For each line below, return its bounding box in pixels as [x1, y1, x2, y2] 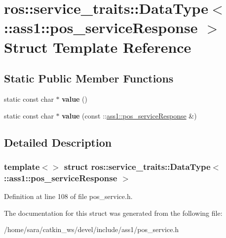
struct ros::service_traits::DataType [64, 160, 211, 172]
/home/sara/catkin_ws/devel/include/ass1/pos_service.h [4, 224, 179, 235]
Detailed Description [4, 134, 112, 150]
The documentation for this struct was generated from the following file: [4, 207, 223, 218]
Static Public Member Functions [4, 71, 174, 86]
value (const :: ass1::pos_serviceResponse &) [62, 110, 197, 120]
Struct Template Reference [4, 37, 191, 57]
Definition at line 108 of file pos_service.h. [4, 191, 133, 201]
